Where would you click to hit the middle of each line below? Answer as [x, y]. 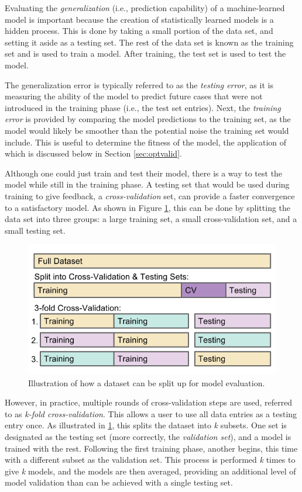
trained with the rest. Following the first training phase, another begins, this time [151, 448]
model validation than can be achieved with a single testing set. [119, 482]
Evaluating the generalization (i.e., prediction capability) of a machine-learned [145, 8]
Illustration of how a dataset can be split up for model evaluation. [147, 382]
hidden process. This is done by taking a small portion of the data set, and [139, 31]
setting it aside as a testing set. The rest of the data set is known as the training [149, 42]
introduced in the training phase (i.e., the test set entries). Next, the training [143, 107]
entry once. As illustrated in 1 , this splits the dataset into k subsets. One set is [146, 425]
